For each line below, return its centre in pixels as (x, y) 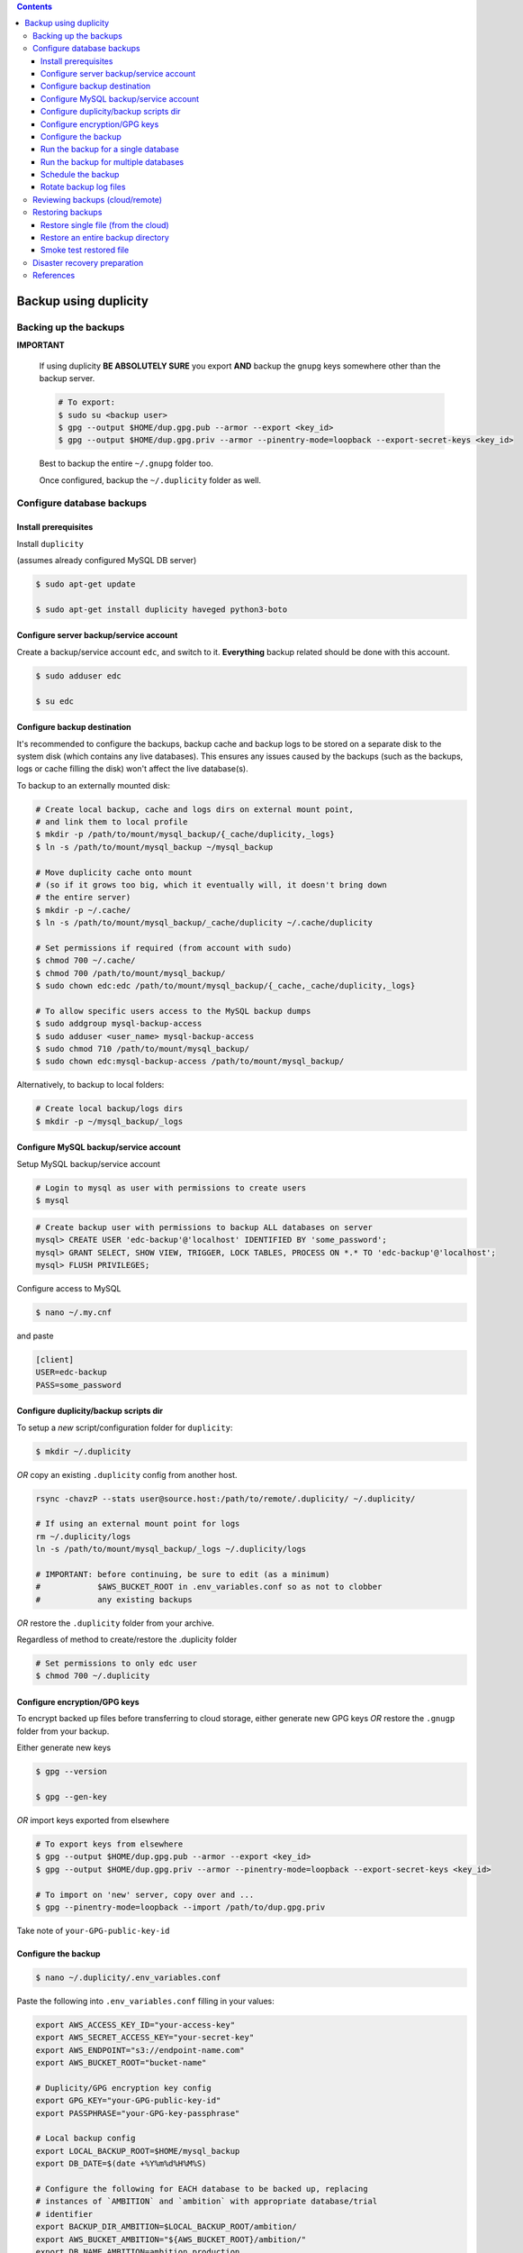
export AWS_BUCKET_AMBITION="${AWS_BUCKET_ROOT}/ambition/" (171, 2239)
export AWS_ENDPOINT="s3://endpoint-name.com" (140, 2050)
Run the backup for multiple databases (113, 161)
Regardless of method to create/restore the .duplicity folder (127, 1639)
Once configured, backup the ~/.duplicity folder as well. (150, 480)
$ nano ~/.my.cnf (74, 1312)
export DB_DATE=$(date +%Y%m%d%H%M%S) (121, 2164)
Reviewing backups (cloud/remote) (97, 199)
